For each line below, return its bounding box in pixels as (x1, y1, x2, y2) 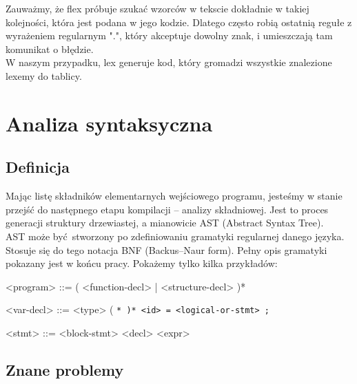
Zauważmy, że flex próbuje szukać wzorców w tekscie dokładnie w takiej (6, 1, 309, 15)
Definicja (6, 156, 70, 178)
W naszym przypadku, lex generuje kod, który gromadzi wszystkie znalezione (6, 55, 332, 70)
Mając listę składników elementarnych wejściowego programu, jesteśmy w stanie (6, 189, 343, 203)
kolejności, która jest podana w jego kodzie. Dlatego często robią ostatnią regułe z (6, 14, 352, 29)
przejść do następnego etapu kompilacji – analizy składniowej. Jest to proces (6, 202, 329, 216)
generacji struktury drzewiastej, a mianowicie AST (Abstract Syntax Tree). (6, 215, 324, 230)
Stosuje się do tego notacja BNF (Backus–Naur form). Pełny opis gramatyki (6, 242, 327, 257)
